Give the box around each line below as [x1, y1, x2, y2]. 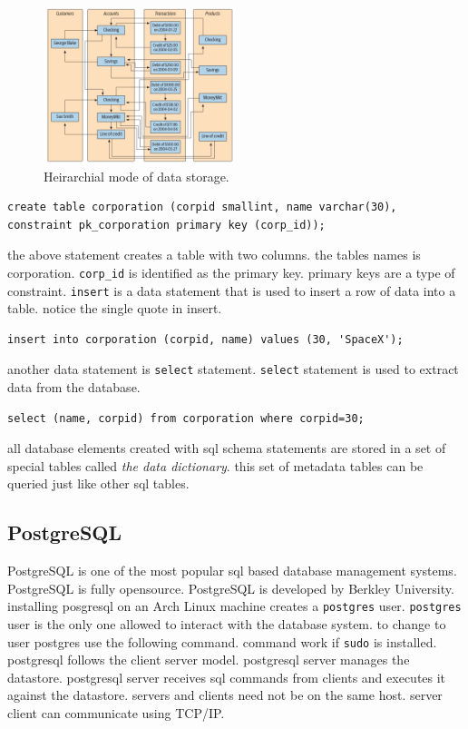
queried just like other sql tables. [7, 474, 190, 493]
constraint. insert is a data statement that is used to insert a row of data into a [7, 281, 456, 300]
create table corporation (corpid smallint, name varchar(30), [7, 201, 397, 214]
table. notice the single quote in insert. [7, 299, 222, 318]
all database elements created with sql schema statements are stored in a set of [7, 438, 446, 458]
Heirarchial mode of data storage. [44, 166, 229, 185]
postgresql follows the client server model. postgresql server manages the [7, 650, 410, 669]
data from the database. [7, 378, 141, 397]
